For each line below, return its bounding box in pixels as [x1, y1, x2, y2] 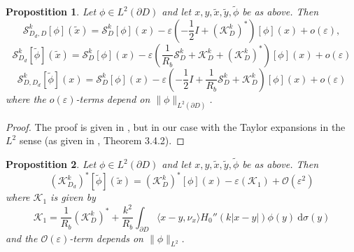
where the [6, 91, 46, 106]
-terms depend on [76, 91, 150, 106]
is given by [50, 190, 96, 204]
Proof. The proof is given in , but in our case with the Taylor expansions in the [6, 119, 346, 134]
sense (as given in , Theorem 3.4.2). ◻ [19, 133, 185, 148]
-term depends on [69, 230, 143, 245]
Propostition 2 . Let [6, 157, 97, 171]
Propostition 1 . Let [6, 4, 97, 19]
